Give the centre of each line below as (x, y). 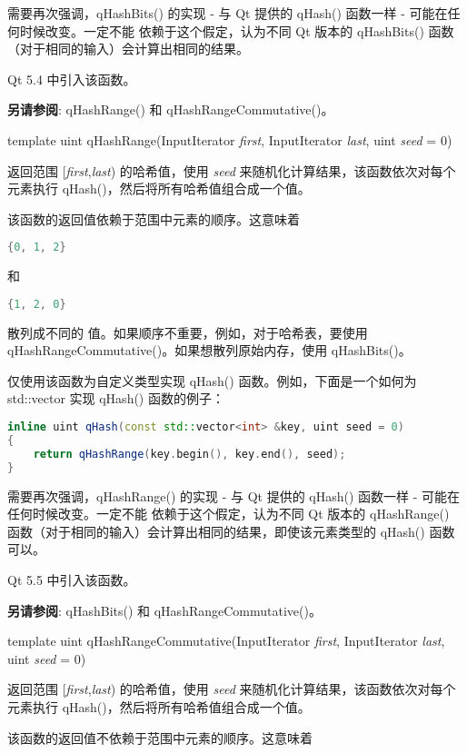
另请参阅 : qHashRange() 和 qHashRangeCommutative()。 (171, 109)
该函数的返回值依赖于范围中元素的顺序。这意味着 (154, 218)
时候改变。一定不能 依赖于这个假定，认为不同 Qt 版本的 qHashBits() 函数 (237, 30)
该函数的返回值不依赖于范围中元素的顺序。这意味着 (160, 737)
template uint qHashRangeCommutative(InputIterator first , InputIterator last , (226, 641)
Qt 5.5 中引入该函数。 (72, 579)
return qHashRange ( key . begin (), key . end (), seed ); (189, 454)
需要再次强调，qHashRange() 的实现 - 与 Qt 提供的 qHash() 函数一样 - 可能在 (234, 495)
